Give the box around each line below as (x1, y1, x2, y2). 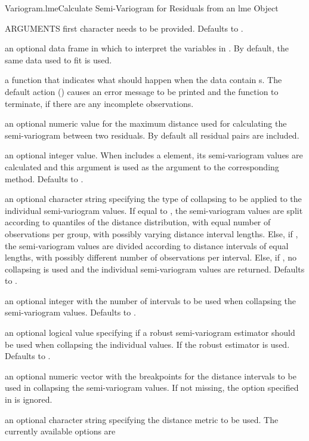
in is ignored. (5, 393, 52, 406)
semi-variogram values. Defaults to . (5, 306, 136, 318)
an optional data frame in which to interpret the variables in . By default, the (5, 42, 289, 54)
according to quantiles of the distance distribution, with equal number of (5, 216, 271, 228)
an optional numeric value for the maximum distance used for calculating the (5, 117, 287, 130)
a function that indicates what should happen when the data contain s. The (5, 73, 282, 86)
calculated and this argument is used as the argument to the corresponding (5, 160, 279, 173)
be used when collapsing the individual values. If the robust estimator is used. (5, 338, 290, 350)
